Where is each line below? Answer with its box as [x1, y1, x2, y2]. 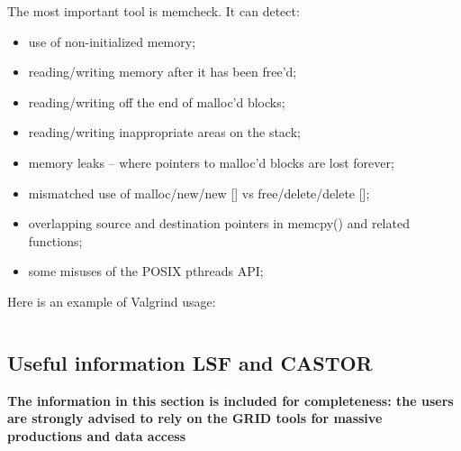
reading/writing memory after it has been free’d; [28, 62, 297, 81]
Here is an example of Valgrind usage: [7, 291, 216, 310]
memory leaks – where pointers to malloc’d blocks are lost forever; [28, 152, 394, 171]
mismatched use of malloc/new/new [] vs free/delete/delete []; [28, 183, 370, 202]
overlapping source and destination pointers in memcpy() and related [28, 214, 410, 233]
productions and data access [7, 426, 186, 445]
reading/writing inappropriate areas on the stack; [28, 123, 301, 142]
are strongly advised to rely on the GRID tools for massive [7, 409, 383, 428]
